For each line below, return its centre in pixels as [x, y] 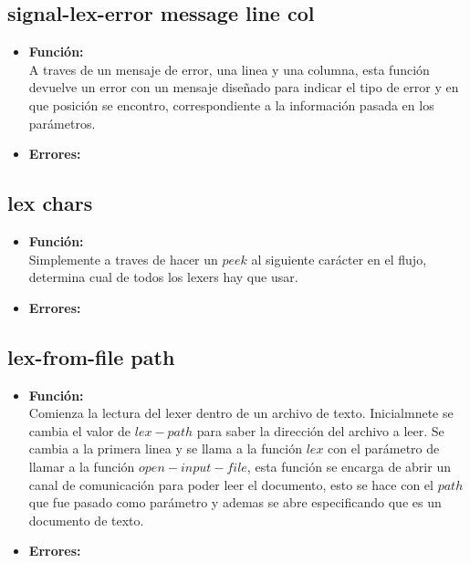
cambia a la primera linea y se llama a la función [165, 448]
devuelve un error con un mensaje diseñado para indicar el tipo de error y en [244, 87]
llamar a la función [82, 466]
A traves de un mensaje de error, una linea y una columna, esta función [229, 69]
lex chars [50, 203]
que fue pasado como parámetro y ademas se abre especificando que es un [235, 502]
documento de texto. [86, 520]
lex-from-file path [91, 356]
